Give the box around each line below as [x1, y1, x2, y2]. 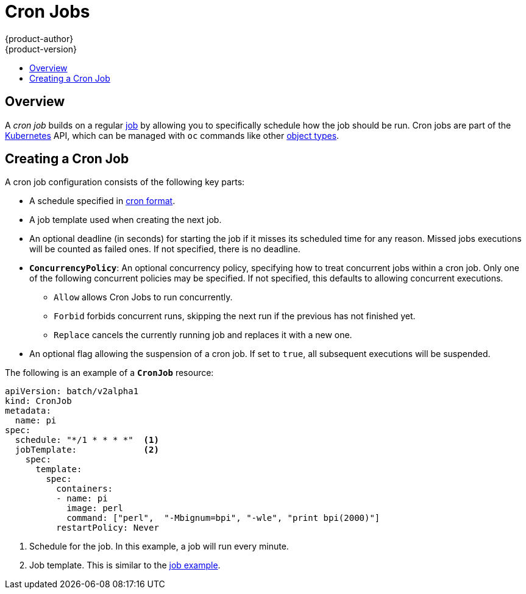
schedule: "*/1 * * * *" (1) [15, 435, 159, 445]
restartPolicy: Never [56, 523, 159, 533]
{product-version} [5, 43, 77, 54]
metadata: [5, 406, 51, 416]
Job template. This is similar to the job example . [29, 560, 221, 571]
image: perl [66, 503, 123, 514]
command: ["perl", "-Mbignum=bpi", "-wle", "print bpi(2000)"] [66, 513, 380, 523]
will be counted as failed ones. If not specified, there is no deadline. [29, 244, 300, 255]
